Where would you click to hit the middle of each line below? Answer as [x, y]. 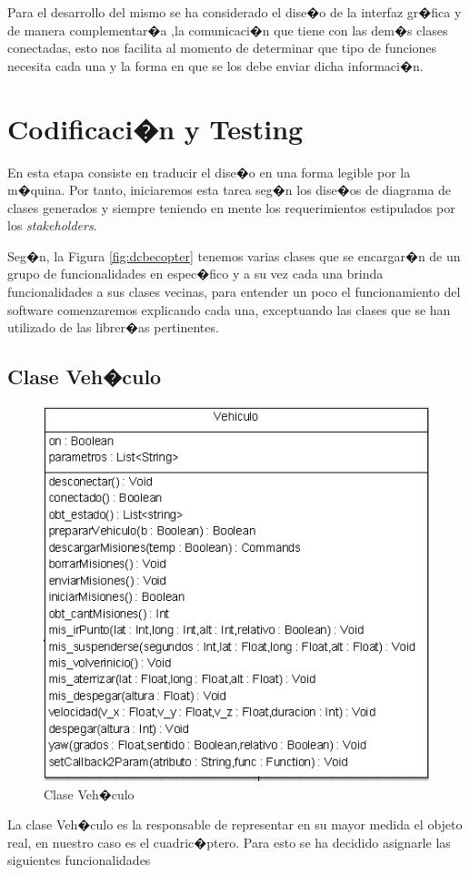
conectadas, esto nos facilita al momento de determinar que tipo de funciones [222, 48]
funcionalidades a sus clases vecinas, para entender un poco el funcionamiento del [234, 292]
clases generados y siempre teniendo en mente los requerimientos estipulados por [231, 207]
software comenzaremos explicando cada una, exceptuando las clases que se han [229, 309]
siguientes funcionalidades [79, 860]
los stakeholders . [52, 225]
